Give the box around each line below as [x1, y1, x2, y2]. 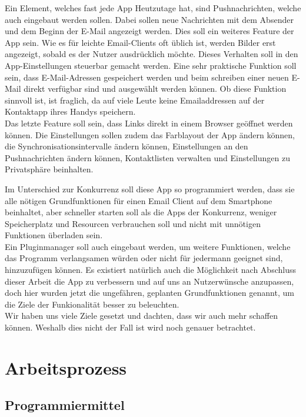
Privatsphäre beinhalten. [5, 163, 94, 175]
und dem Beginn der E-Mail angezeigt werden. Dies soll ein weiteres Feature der [5, 25, 294, 37]
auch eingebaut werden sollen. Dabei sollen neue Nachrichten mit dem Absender [5, 13, 294, 25]
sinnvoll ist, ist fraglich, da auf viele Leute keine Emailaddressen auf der [5, 94, 265, 106]
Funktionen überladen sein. [5, 229, 103, 241]
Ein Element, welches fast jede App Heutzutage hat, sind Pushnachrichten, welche [5, 2, 301, 14]
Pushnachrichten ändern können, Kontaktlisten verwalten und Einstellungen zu [5, 151, 290, 164]
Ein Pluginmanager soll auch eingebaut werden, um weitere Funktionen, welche [5, 240, 291, 252]
